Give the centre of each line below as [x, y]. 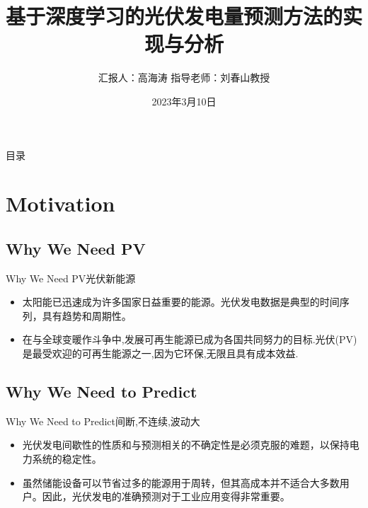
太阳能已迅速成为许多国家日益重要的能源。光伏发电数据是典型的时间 [181, 302]
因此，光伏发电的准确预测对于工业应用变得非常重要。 [166, 496]
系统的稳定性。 [67, 459]
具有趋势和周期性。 [87, 315]
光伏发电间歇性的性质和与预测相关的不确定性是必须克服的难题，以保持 [186, 445]
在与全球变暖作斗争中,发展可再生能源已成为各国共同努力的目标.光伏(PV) [190, 339]
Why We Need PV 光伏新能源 [71, 278]
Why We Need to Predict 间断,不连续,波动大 [103, 421]
